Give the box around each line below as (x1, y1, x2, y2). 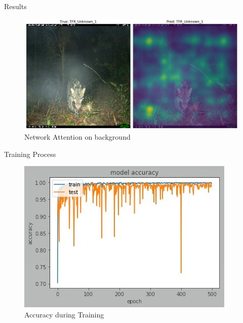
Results (4, 1, 27, 11)
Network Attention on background (24, 132, 131, 142)
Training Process (4, 148, 56, 159)
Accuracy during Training (24, 309, 104, 319)
